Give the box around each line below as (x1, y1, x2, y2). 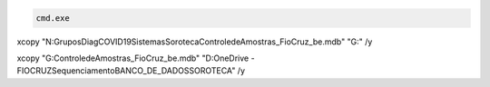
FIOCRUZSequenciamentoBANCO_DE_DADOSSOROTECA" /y (16, 65, 245, 76)
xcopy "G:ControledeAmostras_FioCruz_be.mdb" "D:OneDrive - (16, 53, 255, 63)
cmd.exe (35, 13, 70, 23)
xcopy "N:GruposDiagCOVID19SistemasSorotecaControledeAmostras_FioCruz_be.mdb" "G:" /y (16, 36, 373, 47)
